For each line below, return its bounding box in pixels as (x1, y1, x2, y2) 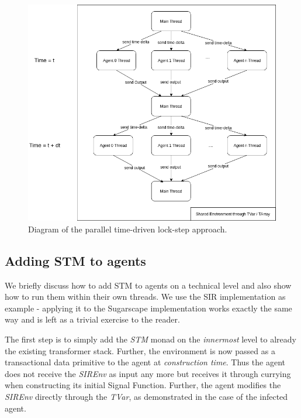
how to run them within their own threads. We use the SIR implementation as (5, 290, 286, 303)
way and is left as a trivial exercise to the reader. (5, 313, 180, 326)
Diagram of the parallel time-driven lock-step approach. (28, 222, 227, 235)
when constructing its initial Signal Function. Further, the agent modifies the (5, 379, 281, 391)
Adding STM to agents (5, 251, 146, 269)
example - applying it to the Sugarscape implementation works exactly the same (5, 301, 292, 314)
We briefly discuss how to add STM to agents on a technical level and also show (5, 279, 292, 291)
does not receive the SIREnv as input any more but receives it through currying (5, 367, 291, 379)
